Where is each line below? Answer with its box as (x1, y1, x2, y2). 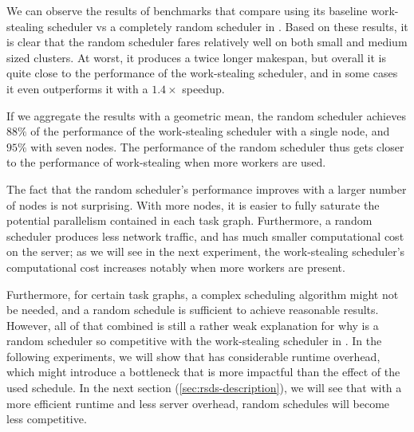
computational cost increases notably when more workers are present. (6, 258, 345, 275)
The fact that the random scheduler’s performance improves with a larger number (6, 180, 407, 197)
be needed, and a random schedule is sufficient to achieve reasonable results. (6, 301, 379, 318)
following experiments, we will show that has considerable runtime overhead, (6, 348, 380, 364)
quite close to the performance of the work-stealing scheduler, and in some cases (6, 65, 398, 81)
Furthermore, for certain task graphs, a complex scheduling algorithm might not (6, 285, 399, 302)
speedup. (182, 80, 225, 96)
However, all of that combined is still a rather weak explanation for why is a (6, 316, 379, 333)
